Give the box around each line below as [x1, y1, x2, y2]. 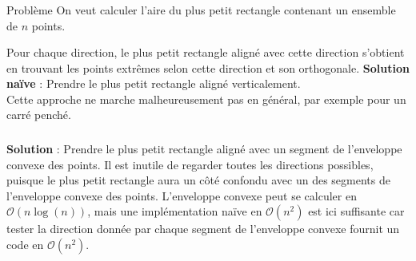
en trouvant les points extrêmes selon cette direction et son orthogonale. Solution [6, 59, 410, 76]
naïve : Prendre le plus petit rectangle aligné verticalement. [6, 75, 301, 92]
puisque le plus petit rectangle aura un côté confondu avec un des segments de [6, 172, 390, 188]
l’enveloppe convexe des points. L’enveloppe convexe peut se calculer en [6, 187, 357, 204]
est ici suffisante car [308, 203, 405, 219]
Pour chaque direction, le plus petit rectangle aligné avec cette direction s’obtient [6, 44, 405, 61]
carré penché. [6, 106, 71, 123]
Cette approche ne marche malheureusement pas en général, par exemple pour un [6, 90, 406, 107]
